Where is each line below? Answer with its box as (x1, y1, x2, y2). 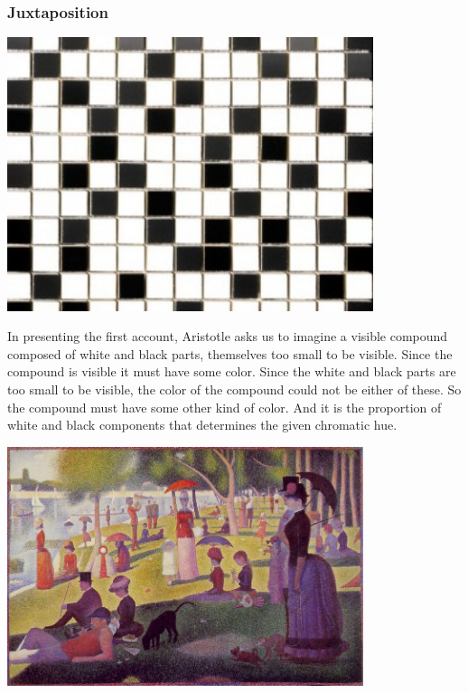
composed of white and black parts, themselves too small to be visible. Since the (7, 344, 453, 363)
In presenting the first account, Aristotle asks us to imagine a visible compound (7, 327, 448, 346)
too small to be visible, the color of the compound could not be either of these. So (7, 379, 462, 398)
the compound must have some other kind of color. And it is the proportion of (7, 397, 442, 416)
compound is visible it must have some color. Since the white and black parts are (7, 362, 456, 381)
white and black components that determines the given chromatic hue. (7, 415, 398, 434)
